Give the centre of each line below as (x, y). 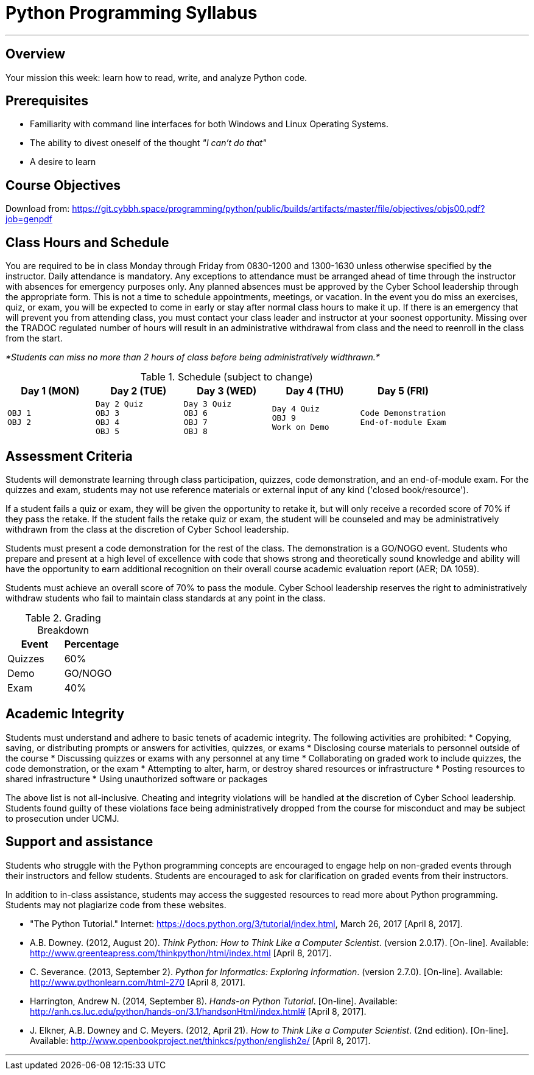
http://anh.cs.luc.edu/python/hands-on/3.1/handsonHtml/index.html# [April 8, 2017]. (198, 1011)
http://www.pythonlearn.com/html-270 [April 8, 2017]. (138, 982)
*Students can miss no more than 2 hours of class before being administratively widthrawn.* (193, 357)
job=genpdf (29, 219)
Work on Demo (300, 427)
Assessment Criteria (69, 456)
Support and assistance (79, 842)
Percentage (92, 644)
